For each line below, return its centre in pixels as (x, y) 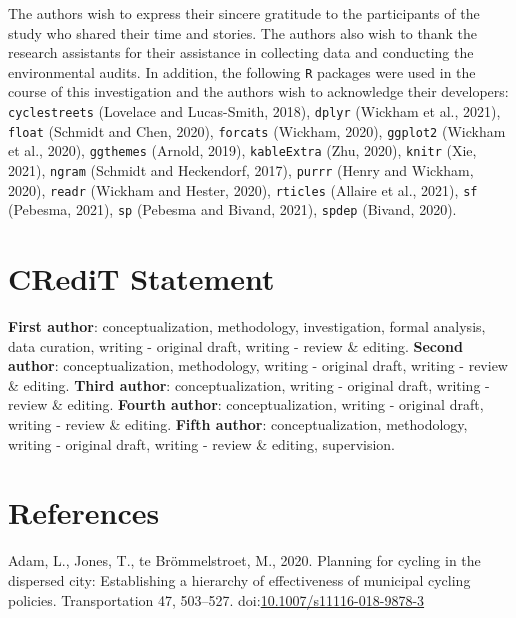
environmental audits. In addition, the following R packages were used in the (242, 71)
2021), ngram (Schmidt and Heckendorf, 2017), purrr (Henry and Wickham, (241, 170)
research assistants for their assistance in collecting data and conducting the (241, 52)
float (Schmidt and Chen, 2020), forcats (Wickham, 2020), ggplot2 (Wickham (257, 130)
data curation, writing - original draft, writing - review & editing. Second (235, 345)
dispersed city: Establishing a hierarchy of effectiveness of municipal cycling (239, 579)
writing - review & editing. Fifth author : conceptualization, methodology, (238, 424)
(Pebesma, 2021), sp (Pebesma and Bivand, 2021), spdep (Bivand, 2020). (232, 209)
